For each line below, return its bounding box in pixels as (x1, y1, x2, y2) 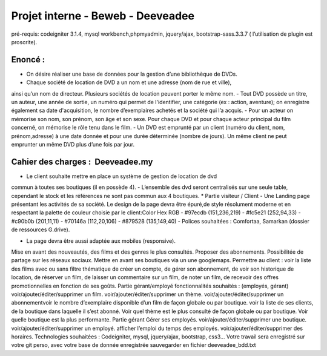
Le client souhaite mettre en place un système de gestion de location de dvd (26, 173, 217, 180)
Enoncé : (11, 54, 45, 65)
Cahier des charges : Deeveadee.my (11, 156, 153, 166)
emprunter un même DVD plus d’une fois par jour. (11, 140, 135, 148)
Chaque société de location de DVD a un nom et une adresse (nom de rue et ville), (26, 79, 232, 86)
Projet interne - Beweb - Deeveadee (11, 9, 195, 22)
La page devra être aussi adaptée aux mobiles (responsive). (26, 237, 176, 245)
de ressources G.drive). (11, 226, 70, 233)
